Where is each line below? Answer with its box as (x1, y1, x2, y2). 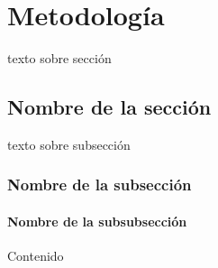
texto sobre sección (7, 49, 112, 68)
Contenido (7, 246, 64, 265)
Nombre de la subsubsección (7, 211, 187, 230)
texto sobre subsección (7, 134, 131, 153)
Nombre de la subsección (7, 173, 192, 196)
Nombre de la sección (7, 93, 212, 121)
